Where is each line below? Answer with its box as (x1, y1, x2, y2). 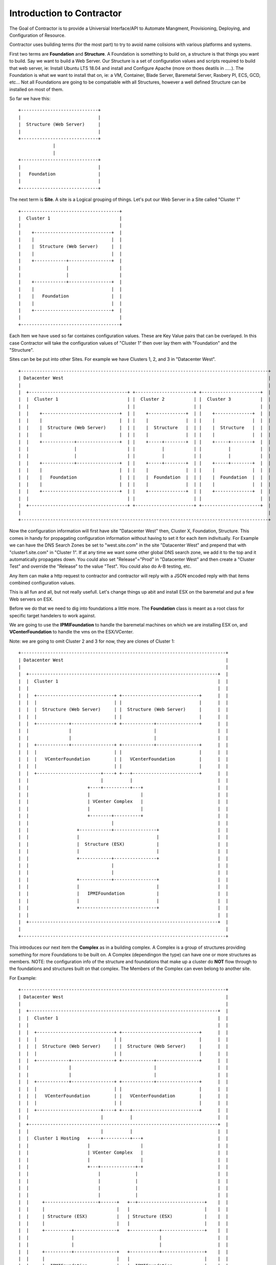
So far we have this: (9, 96, 50, 102)
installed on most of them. (9, 86, 64, 92)
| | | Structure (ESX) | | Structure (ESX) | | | (18, 1213, 229, 1219)
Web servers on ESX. (9, 596, 53, 602)
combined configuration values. (9, 580, 76, 586)
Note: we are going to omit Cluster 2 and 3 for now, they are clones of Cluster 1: (9, 638, 175, 644)
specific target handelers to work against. (9, 612, 96, 618)
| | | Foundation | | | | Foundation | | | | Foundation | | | (18, 474, 271, 480)
